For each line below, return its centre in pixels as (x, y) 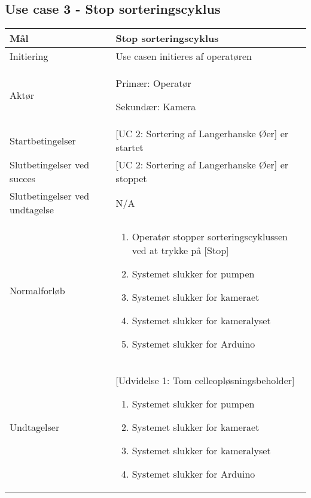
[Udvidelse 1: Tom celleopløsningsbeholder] (205, 381)
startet (129, 147)
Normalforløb (37, 290)
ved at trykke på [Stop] (180, 250)
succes (22, 179)
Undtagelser (35, 427)
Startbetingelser (43, 140)
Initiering (29, 56)
